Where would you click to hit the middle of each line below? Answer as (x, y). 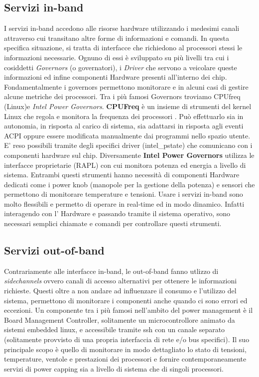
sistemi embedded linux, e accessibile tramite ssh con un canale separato (115, 329)
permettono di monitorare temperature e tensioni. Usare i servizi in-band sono (124, 194)
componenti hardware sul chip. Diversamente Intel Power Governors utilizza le (129, 155)
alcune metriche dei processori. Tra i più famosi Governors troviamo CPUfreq (122, 96)
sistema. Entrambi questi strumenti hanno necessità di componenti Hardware (122, 175)
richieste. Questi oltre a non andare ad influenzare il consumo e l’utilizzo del (120, 291)
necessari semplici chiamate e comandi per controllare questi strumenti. (113, 223)
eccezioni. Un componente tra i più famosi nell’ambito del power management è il (129, 310)
